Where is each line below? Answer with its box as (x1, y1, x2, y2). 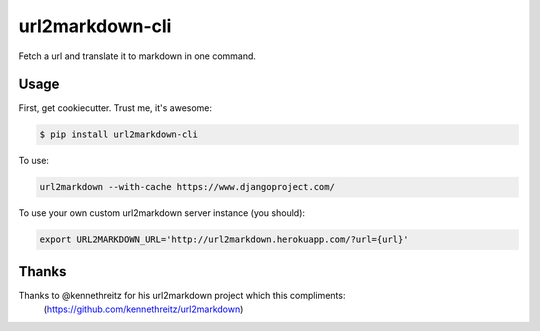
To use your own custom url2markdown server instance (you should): (18, 207, 305, 219)
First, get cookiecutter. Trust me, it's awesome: (18, 102, 213, 114)
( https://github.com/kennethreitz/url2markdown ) (43, 303, 244, 315)
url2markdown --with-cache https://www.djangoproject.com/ (39, 181, 335, 193)
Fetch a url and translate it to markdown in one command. (18, 50, 257, 62)
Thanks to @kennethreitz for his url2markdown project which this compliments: (18, 289, 346, 301)
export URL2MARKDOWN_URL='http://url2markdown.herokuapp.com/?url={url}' (39, 234, 409, 245)
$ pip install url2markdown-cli (39, 129, 199, 140)
